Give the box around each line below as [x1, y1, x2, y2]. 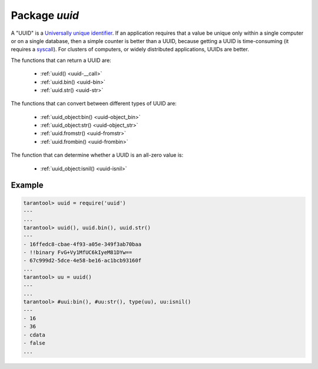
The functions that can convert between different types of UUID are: [11, 100, 177, 107]
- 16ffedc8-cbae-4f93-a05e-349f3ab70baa [23, 240, 141, 248]
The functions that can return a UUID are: [11, 57, 111, 64]
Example [11, 180, 44, 190]
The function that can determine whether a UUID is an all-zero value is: [11, 151, 184, 159]
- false [23, 340, 45, 347]
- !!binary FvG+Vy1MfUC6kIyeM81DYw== [23, 249, 132, 256]
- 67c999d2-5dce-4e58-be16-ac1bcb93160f [23, 257, 141, 264]
